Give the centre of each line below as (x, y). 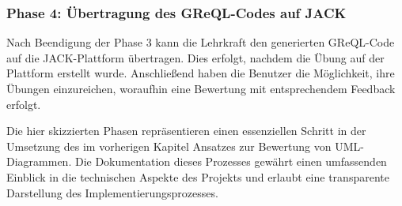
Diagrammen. (39, 161)
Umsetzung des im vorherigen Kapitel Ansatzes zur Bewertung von (169, 146)
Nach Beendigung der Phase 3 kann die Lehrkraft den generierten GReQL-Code (201, 42)
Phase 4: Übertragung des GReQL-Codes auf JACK (176, 12)
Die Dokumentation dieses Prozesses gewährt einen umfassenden (231, 161)
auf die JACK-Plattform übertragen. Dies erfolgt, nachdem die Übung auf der (195, 57)
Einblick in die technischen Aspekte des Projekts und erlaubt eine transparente (198, 176)
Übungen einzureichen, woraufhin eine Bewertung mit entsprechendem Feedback (201, 88)
